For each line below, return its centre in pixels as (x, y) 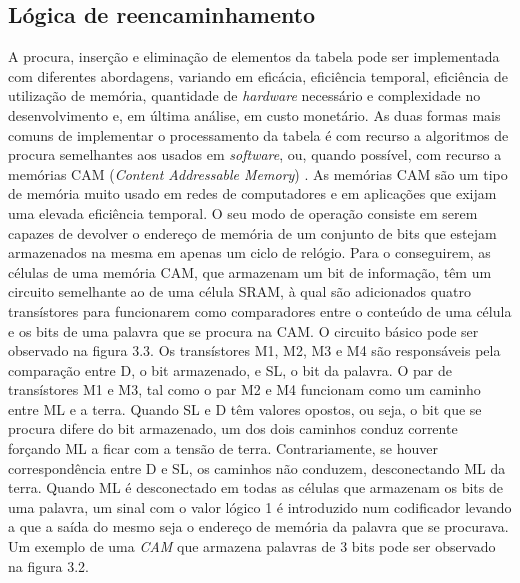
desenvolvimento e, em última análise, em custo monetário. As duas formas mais (254, 114)
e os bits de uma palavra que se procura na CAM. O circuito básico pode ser (243, 330)
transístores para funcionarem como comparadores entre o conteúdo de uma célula (260, 310)
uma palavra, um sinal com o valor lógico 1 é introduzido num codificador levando (260, 506)
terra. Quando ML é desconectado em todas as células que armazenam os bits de (255, 487)
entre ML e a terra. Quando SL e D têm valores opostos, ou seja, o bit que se (245, 408)
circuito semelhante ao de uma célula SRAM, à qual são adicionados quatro (239, 291)
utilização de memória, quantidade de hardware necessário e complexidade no (244, 95)
